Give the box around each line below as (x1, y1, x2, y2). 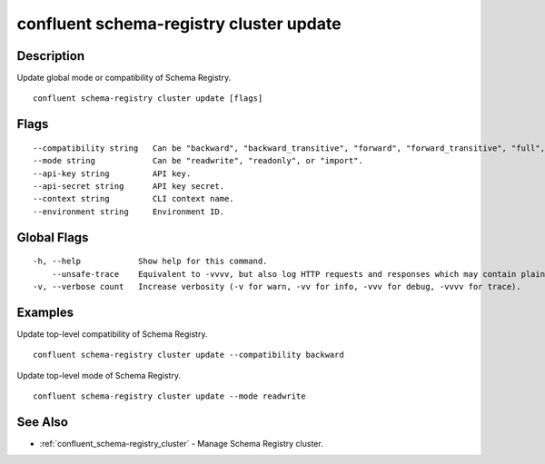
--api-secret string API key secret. (33, 182, 225, 192)
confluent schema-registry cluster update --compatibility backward (33, 350, 344, 360)
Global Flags (16, 230, 89, 245)
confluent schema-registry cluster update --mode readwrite (33, 391, 306, 401)
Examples (16, 304, 74, 320)
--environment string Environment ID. (33, 206, 225, 217)
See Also (16, 414, 68, 429)
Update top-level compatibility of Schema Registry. (16, 328, 208, 340)
